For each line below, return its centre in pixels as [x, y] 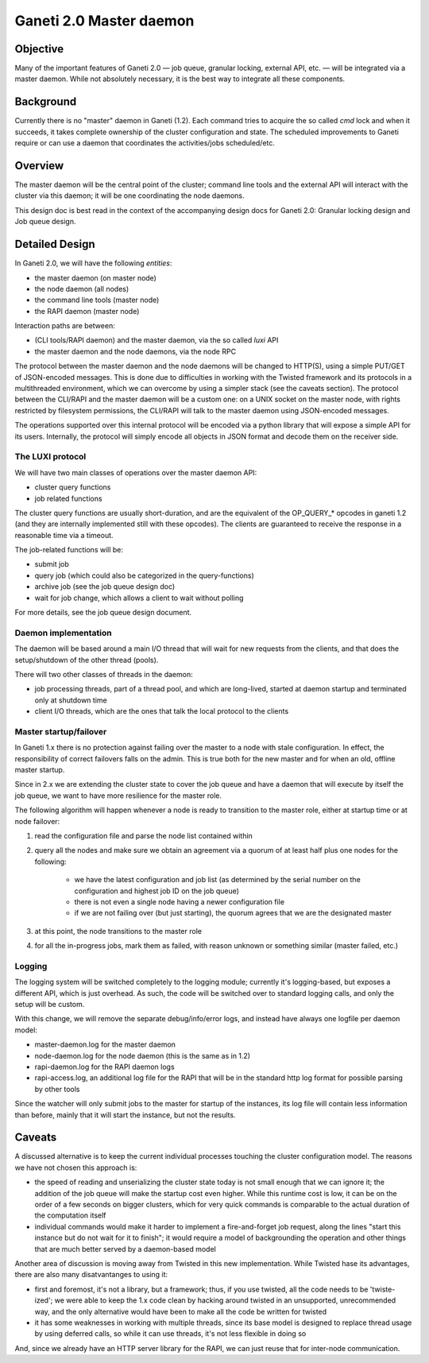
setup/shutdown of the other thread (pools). [87, 660]
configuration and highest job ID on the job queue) [157, 891]
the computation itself [70, 1215]
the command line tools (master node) [97, 300]
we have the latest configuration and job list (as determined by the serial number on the [217, 880]
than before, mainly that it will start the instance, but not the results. [125, 1115]
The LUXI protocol [50, 457]
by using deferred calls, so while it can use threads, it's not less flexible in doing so [170, 1334]
